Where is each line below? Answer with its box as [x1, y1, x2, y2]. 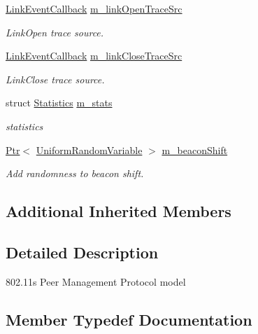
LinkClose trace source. [6, 71, 105, 86]
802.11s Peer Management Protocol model [6, 274, 186, 288]
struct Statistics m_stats [6, 95, 113, 110]
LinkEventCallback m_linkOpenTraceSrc [6, 1, 182, 15]
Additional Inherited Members [6, 200, 231, 222]
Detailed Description [6, 241, 159, 263]
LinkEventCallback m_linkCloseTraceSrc [6, 48, 182, 63]
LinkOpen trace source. [6, 25, 104, 39]
